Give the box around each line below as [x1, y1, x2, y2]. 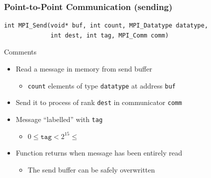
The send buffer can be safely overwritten [27, 164, 155, 174]
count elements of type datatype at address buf [27, 80, 176, 90]
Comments [4, 46, 37, 57]
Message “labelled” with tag [15, 113, 103, 124]
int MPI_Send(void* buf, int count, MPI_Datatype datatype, [4, 22, 208, 29]
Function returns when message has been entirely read [15, 147, 182, 158]
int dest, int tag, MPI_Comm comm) [50, 31, 169, 39]
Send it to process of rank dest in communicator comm [15, 97, 182, 107]
